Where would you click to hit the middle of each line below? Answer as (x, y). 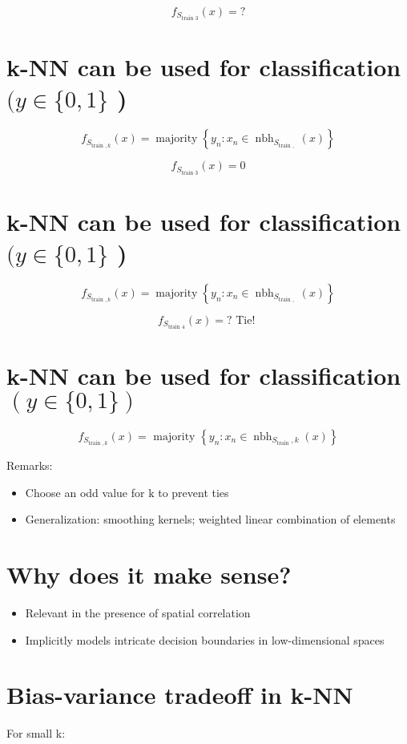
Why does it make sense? (149, 574)
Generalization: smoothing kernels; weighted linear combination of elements (210, 519)
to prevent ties (193, 492)
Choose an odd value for (85, 492)
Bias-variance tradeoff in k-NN (180, 695)
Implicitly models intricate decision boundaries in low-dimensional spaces (205, 639)
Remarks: (30, 465)
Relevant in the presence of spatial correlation (138, 613)
